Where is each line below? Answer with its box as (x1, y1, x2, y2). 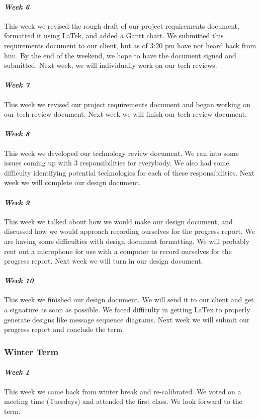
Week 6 (4, 1, 30, 12)
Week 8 (4, 128, 30, 139)
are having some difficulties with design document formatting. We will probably (4, 235, 250, 246)
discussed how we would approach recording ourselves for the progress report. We (4, 226, 255, 236)
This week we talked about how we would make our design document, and (4, 216, 233, 226)
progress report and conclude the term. (4, 324, 124, 335)
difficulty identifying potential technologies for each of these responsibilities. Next (4, 167, 255, 178)
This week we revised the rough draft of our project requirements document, (4, 20, 239, 31)
